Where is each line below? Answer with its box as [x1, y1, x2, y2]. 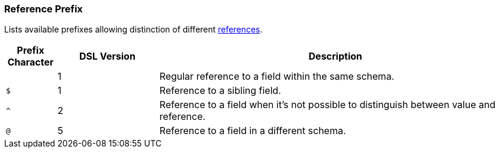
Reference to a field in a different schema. [159, 125, 346, 137]
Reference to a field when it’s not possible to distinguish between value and [159, 99, 496, 111]
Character [7, 56, 54, 69]
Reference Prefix [4, 3, 83, 15]
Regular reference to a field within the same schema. [159, 70, 395, 83]
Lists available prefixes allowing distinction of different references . [4, 24, 263, 35]
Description [308, 50, 362, 63]
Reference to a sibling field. [159, 84, 281, 97]
